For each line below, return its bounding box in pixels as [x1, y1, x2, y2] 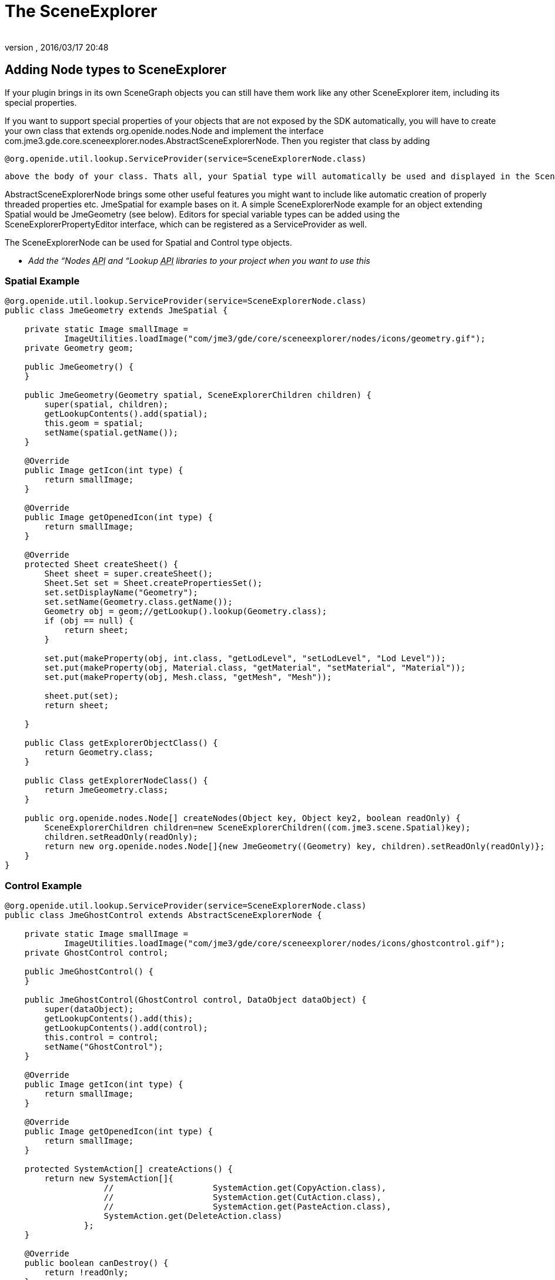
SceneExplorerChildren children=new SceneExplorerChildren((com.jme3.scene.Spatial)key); [44, 823, 471, 833]
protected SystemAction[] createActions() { [24, 1164, 233, 1174]
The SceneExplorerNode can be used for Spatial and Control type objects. [5, 237, 292, 247]
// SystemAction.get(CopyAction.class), [103, 1183, 387, 1193]
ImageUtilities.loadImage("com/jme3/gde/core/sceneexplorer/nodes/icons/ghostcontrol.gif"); [64, 939, 506, 949]
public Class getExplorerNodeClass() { [24, 776, 208, 786]
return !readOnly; [44, 1268, 129, 1278]
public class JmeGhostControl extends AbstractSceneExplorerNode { [5, 910, 322, 920]
